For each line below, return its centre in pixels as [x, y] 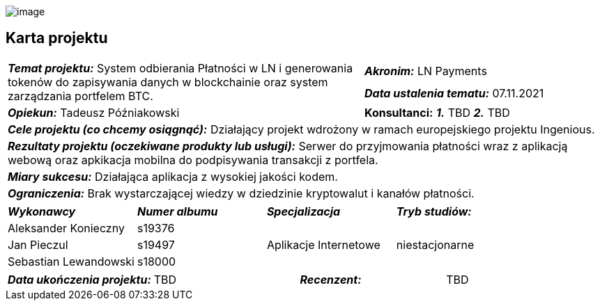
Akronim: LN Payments [426, 71]
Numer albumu [177, 211]
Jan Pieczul [38, 244]
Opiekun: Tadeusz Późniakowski [94, 112]
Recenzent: [331, 279]
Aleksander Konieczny [66, 228]
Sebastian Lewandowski [71, 261]
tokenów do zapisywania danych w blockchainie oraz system [168, 82]
